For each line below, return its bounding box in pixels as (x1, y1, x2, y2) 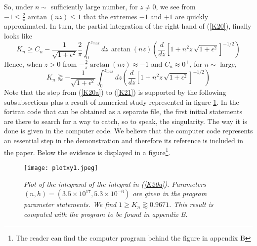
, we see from (156, 1, 196, 11)
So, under (4, 1, 33, 11)
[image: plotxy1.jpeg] (24, 164, 98, 171)
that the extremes (83, 11, 137, 21)
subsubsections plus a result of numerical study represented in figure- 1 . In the (4, 96, 239, 107)
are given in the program (132, 188, 207, 199)
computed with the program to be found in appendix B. (24, 208, 188, 219)
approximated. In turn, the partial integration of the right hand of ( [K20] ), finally (4, 21, 252, 31)
